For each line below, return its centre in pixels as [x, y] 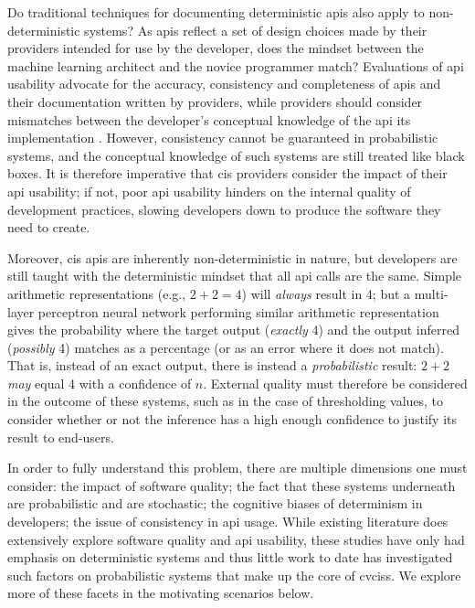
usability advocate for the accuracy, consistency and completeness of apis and [224, 84]
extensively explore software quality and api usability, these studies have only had [236, 539]
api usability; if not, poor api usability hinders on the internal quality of [209, 191]
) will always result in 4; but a [326, 293]
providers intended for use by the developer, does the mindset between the [216, 48]
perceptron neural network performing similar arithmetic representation [238, 311]
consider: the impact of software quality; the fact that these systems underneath [232, 485]
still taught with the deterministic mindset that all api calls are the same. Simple [235, 276]
